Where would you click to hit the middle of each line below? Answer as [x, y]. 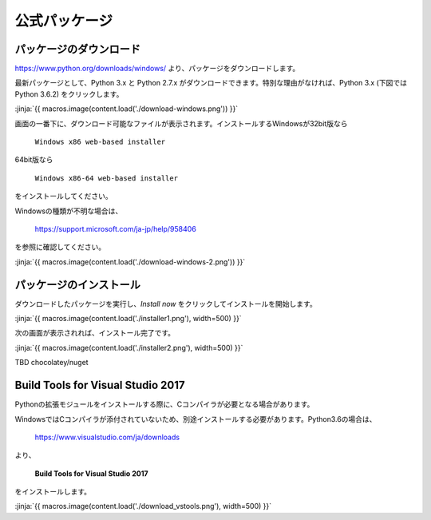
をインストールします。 [53, 492]
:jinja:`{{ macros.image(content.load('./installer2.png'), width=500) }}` [129, 347]
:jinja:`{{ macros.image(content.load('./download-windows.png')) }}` [127, 109]
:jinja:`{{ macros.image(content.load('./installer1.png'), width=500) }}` [129, 319]
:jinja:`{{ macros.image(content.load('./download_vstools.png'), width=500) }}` [143, 506]
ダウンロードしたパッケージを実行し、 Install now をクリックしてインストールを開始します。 [166, 304]
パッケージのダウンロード [78, 49]
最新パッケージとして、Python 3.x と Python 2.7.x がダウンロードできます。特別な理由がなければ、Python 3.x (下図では [211, 83]
